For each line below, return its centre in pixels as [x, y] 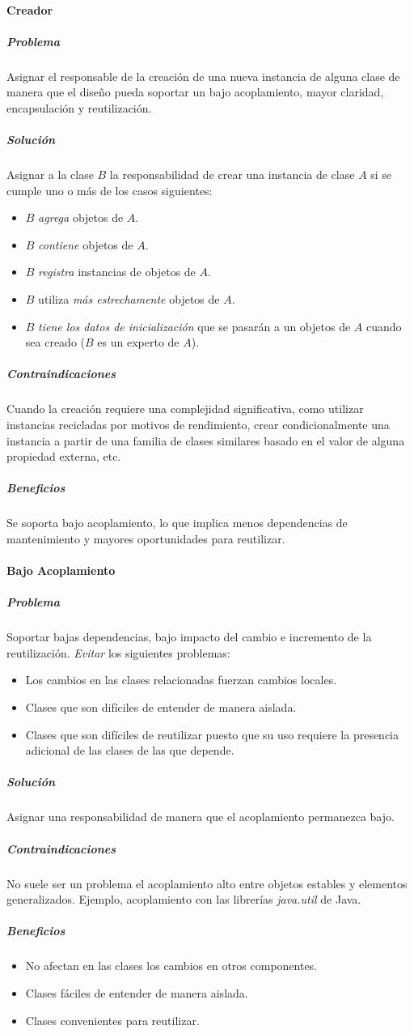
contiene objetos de [86, 244]
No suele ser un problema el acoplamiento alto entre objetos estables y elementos [207, 883]
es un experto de [138, 342]
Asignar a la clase [50, 174]
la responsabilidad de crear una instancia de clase [232, 174]
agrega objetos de [81, 217]
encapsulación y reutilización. [79, 107]
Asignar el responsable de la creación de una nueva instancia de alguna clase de [203, 76]
